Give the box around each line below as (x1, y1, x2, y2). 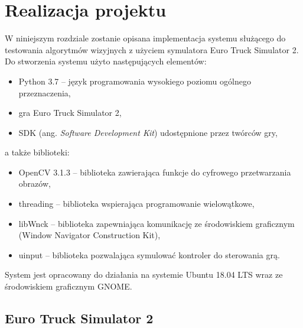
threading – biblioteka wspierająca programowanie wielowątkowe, (18, 197, 255, 210)
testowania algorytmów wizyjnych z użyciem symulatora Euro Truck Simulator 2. (5, 43, 299, 56)
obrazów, (18, 177, 51, 190)
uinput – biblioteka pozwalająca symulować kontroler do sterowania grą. (18, 248, 280, 261)
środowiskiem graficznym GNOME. (5, 280, 132, 293)
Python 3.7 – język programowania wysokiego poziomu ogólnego (18, 74, 251, 87)
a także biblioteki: (5, 146, 70, 158)
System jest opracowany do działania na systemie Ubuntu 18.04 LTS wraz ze (5, 268, 283, 281)
